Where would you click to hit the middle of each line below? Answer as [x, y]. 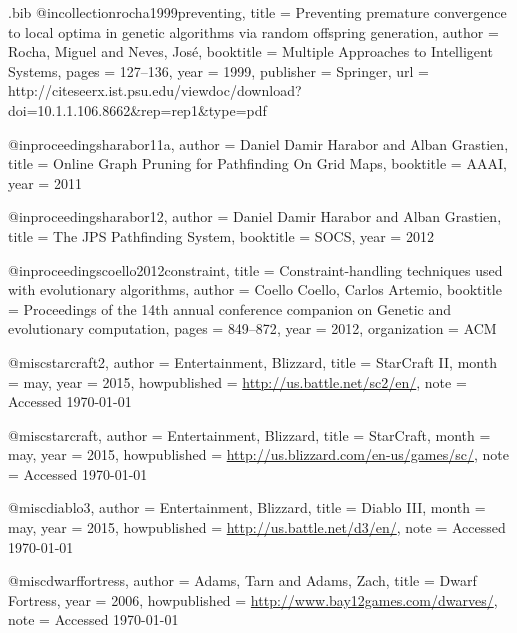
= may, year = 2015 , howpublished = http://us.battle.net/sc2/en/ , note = [237, 381]
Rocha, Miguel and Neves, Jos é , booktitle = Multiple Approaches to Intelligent [250, 51]
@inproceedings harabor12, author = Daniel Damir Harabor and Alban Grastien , [255, 216]
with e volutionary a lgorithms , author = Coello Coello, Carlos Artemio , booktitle [255, 289]
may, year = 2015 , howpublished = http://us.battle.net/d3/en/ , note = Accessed [257, 527]
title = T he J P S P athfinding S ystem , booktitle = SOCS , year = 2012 [221, 235]
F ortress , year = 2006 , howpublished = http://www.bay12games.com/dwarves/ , [253, 599]
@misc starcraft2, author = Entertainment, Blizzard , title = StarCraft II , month [252, 361]
